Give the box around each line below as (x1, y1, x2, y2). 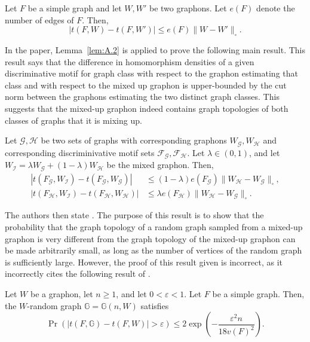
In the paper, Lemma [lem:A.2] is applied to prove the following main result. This (5, 43, 306, 56)
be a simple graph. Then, (212, 287, 305, 300)
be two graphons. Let (149, 2, 227, 14)
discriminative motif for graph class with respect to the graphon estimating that (5, 67, 298, 80)
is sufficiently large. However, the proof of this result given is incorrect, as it (5, 255, 283, 268)
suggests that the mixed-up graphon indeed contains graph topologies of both (5, 102, 288, 114)
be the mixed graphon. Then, (106, 158, 214, 171)
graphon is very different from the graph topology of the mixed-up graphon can (5, 232, 296, 245)
